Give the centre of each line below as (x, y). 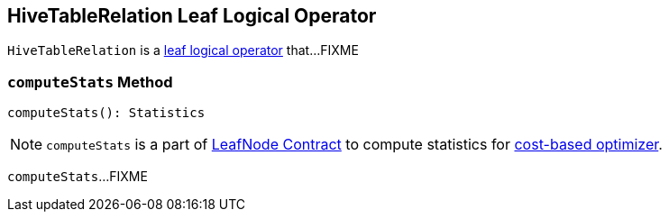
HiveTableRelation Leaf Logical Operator (192, 16)
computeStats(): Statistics (106, 113)
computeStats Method (90, 82)
